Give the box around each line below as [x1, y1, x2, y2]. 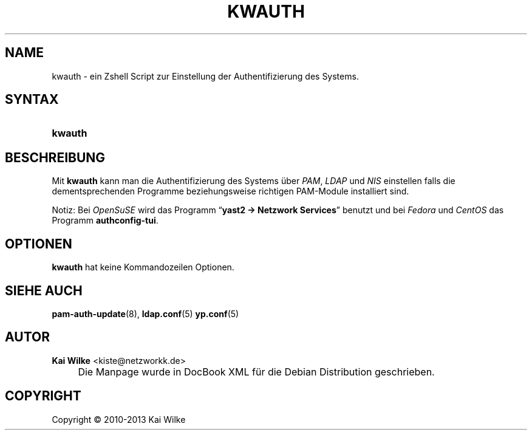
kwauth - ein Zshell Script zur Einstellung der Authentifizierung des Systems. [52, 70, 359, 81]
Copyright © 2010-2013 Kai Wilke [52, 414, 186, 425]
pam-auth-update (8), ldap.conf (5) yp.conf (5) [52, 308, 239, 319]
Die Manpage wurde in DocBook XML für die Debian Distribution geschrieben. [78, 365, 435, 378]
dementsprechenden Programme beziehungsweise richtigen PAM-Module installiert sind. [52, 186, 409, 197]
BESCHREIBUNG [5, 149, 106, 165]
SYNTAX [5, 92, 59, 108]
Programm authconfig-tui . [52, 215, 159, 226]
